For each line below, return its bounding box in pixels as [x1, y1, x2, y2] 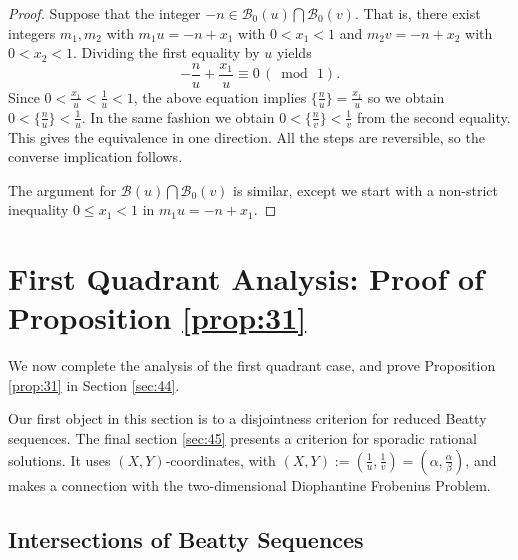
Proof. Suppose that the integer [8, 3, 201, 23]
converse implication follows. [8, 146, 183, 167]
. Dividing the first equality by [73, 42, 260, 63]
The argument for [8, 179, 117, 200]
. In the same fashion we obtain [81, 106, 275, 127]
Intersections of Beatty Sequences [8, 523, 364, 554]
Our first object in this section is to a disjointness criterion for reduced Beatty [8, 408, 487, 429]
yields [276, 42, 312, 63]
